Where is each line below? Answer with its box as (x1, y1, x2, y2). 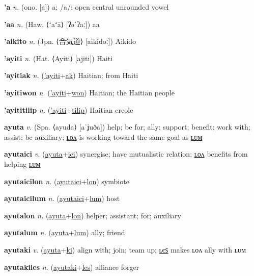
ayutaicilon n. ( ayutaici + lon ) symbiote (4, 175, 129, 186)
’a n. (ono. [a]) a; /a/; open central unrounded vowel (4, 2, 169, 12)
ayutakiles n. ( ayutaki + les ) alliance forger (4, 261, 139, 272)
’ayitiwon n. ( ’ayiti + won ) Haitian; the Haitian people (4, 87, 175, 97)
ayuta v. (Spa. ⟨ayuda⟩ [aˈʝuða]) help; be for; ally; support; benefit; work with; (4, 121, 250, 132)
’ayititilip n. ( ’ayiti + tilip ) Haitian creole (4, 104, 133, 115)
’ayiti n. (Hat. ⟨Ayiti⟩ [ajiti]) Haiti (4, 53, 113, 63)
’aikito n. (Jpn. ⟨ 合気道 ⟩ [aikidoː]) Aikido (4, 36, 136, 46)
